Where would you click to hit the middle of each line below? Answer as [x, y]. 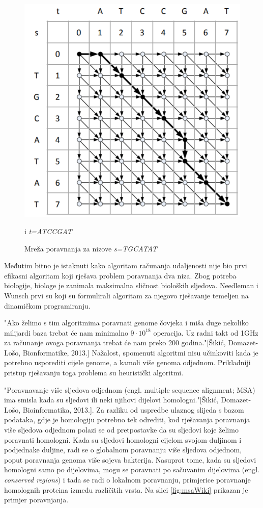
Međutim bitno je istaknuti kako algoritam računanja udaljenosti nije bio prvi [126, 265]
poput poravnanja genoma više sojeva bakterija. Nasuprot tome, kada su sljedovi [130, 459]
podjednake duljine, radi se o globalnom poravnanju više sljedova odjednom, [123, 450]
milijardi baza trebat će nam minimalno [66, 332]
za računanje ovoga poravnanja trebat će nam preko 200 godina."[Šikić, [115, 342]
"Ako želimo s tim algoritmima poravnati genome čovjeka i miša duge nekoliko [126, 323]
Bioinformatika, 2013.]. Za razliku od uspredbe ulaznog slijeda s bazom [133, 409]
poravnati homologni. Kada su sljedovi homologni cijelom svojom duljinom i [123, 439]
